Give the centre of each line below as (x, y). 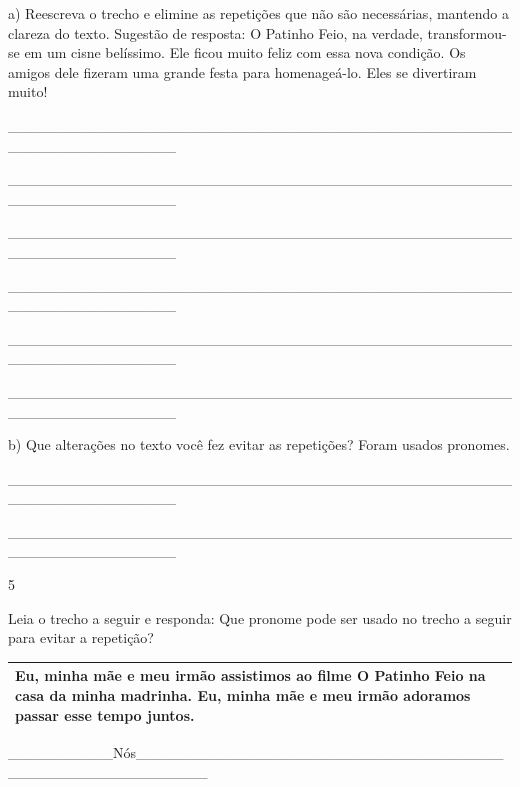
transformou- (467, 32)
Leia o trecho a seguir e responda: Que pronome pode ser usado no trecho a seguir (260, 617)
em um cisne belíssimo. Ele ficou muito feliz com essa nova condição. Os (245, 52)
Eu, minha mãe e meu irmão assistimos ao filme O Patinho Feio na (250, 675)
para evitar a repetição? (81, 637)
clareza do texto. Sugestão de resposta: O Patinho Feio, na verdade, (215, 32)
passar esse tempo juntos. (105, 714)
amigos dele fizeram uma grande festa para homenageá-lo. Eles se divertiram (242, 71)
